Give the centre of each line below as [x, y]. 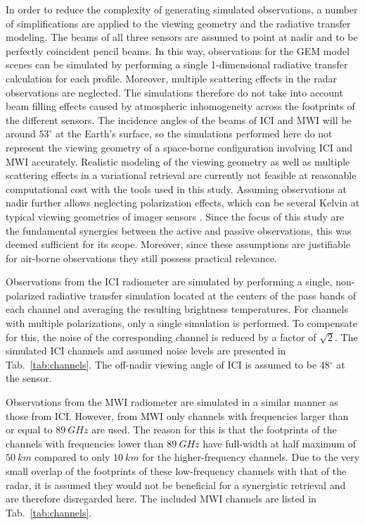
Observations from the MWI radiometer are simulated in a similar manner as [172, 402]
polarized [25, 295]
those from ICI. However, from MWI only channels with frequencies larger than [177, 415]
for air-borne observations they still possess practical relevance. [141, 258]
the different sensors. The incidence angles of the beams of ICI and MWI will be [179, 119]
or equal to [29, 430]
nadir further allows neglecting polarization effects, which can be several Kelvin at [183, 203]
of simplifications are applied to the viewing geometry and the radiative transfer [178, 23]
